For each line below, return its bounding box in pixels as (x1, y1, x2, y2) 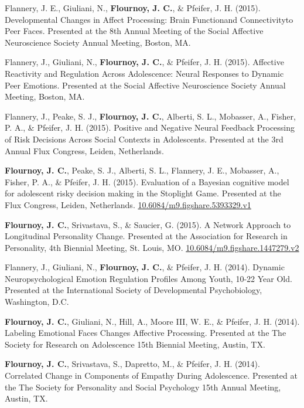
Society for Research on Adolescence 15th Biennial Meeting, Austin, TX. (5, 338, 265, 350)
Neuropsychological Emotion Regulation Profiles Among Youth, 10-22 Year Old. (5, 272, 292, 284)
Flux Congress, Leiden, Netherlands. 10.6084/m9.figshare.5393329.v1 (5, 198, 251, 210)
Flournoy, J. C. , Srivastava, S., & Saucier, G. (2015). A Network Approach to (5, 218, 291, 230)
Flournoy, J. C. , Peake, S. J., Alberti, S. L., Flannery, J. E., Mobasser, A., (5, 164, 279, 176)
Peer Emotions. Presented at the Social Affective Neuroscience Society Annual (5, 79, 286, 91)
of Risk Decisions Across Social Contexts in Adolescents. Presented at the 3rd (5, 132, 283, 145)
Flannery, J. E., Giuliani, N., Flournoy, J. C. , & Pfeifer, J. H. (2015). (5, 2, 261, 13)
